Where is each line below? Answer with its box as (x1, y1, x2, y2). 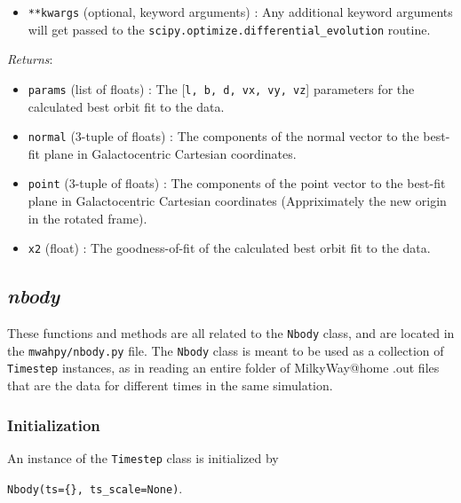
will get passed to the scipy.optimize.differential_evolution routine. (28, 20, 431, 38)
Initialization (7, 413, 100, 436)
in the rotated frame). (28, 208, 147, 227)
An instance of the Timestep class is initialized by (7, 448, 279, 467)
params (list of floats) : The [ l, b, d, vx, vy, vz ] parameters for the (28, 79, 415, 98)
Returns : (7, 50, 53, 68)
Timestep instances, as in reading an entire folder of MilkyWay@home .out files (7, 358, 440, 377)
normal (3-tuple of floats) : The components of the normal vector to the (28, 127, 419, 145)
